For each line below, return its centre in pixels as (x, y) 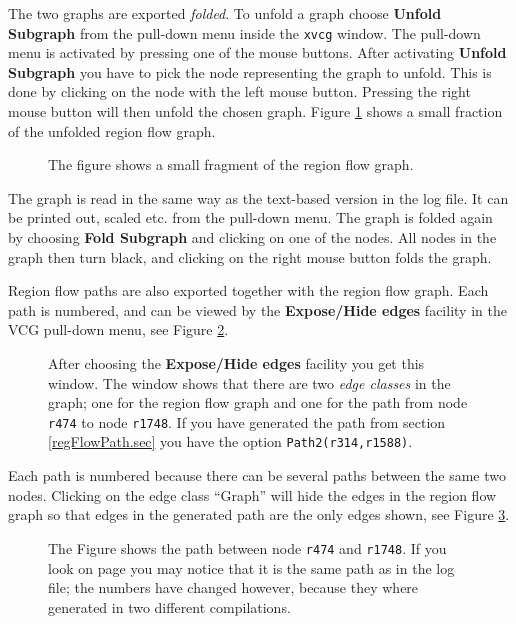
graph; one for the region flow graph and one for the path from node (258, 402)
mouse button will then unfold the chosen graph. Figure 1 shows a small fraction (255, 111)
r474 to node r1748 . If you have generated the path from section (247, 421)
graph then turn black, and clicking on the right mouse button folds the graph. (250, 256)
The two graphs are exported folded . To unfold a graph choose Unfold (225, 13)
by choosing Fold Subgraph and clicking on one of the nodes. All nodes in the (252, 237)
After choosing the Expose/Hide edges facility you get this (236, 362)
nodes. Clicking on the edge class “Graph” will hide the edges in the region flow (252, 494)
